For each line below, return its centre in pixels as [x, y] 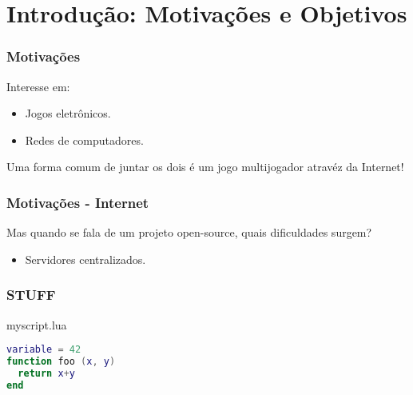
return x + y [46, 373]
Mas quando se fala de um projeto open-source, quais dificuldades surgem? [189, 232]
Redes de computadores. [84, 140]
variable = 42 [44, 350]
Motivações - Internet [78, 202]
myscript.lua [37, 324]
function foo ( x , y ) [61, 362]
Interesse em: [38, 86]
